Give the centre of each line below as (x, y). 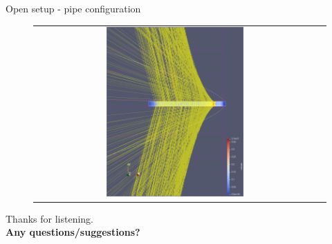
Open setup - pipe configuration (73, 8)
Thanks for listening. (49, 218)
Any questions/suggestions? (73, 232)
